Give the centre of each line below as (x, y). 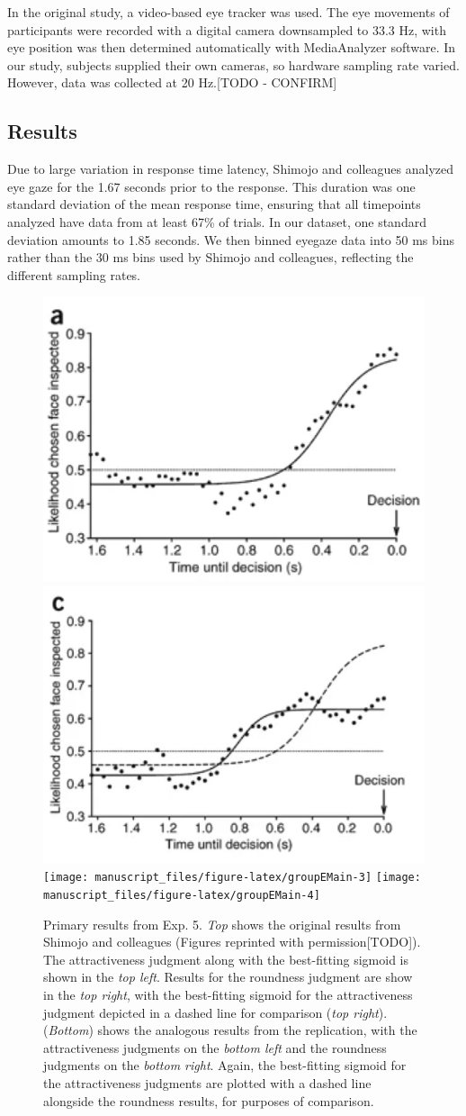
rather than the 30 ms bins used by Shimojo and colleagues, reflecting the (211, 257)
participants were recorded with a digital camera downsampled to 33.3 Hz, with (227, 29)
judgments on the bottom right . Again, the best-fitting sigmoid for (225, 1065)
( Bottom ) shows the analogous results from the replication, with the (230, 1030)
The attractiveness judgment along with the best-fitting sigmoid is (226, 959)
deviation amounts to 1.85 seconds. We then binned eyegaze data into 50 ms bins (231, 239)
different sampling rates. (74, 274)
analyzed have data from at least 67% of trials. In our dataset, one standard (217, 221)
